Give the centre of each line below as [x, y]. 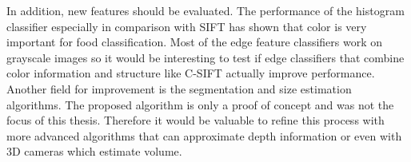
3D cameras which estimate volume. [94, 151]
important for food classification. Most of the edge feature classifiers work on [195, 42]
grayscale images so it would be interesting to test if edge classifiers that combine [205, 57]
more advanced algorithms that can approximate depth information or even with [204, 135]
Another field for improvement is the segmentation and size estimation [179, 88]
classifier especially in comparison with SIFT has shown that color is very [187, 26]
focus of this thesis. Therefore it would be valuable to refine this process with [196, 120]
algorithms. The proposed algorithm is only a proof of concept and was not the [200, 104]
